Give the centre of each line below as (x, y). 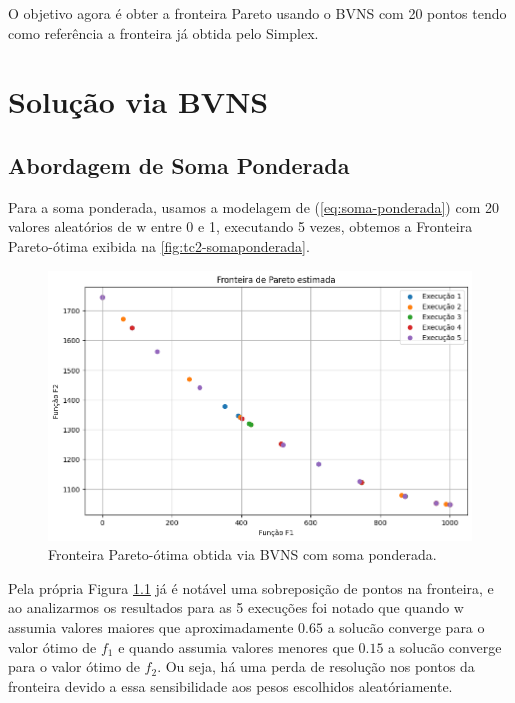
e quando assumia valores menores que (236, 646)
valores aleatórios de (70, 226)
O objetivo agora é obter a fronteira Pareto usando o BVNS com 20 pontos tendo (257, 13)
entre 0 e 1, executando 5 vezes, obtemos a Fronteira (311, 226)
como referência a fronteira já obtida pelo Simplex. (163, 32)
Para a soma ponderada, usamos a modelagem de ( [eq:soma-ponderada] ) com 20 (253, 206)
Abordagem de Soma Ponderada (179, 164)
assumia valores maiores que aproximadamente (151, 626)
